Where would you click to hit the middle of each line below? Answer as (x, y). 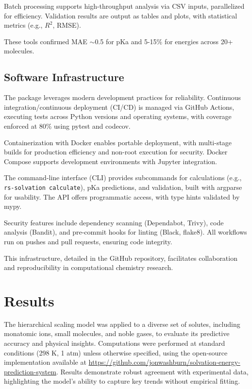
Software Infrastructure (64, 77)
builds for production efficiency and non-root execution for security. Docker (116, 152)
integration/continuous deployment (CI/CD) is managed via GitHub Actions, (119, 107)
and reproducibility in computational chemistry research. (89, 267)
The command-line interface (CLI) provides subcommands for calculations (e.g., (123, 178)
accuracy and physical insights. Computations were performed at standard (115, 343)
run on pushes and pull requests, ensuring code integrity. (88, 241)
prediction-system (30, 371)
